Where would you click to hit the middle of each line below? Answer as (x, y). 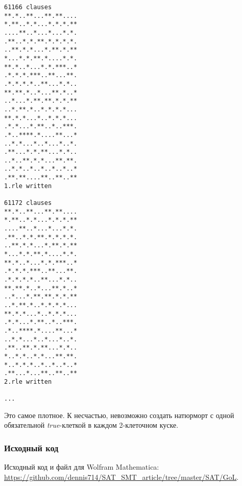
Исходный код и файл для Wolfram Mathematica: (82, 467)
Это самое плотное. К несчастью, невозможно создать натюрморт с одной (119, 415)
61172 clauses (28, 203)
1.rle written (28, 186)
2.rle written (28, 381)
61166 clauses (28, 7)
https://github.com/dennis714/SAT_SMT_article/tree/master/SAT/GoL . (122, 477)
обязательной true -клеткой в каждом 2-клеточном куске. (91, 425)
